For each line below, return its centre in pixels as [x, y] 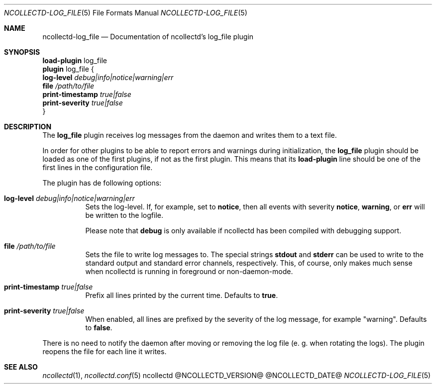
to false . [99, 328]
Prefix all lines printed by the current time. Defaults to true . [182, 295]
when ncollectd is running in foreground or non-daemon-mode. [189, 271]
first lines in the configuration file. [98, 167]
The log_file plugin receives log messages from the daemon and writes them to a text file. [190, 135]
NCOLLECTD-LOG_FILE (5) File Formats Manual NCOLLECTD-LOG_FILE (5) [126, 13]
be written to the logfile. [124, 215]
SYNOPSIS [22, 52]
